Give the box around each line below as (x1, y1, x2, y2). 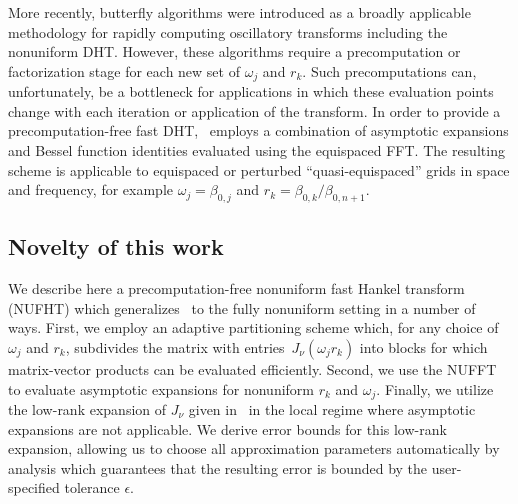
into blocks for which (359, 336, 488, 357)
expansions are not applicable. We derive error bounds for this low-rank (8, 418, 447, 439)
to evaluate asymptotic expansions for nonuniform (8, 378, 314, 399)
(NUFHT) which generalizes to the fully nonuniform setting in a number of (8, 297, 476, 318)
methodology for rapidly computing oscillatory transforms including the (8, 21, 448, 42)
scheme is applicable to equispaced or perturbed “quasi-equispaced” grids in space (8, 159, 510, 180)
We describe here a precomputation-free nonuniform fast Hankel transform (8, 278, 465, 299)
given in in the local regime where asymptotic (188, 399, 476, 420)
